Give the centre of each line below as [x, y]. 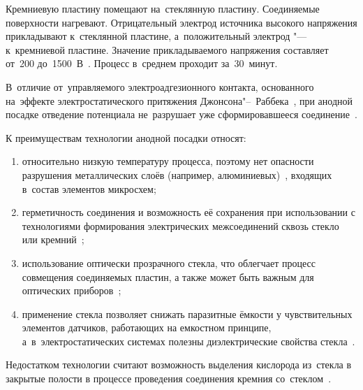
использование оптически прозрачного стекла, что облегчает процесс [169, 262]
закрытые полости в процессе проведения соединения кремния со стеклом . [169, 378]
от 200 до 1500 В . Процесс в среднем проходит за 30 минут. [142, 63]
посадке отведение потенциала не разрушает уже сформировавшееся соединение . [181, 114]
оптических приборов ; [72, 290]
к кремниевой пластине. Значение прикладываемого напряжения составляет [167, 49]
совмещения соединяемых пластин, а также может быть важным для [168, 276]
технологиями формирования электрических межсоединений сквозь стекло [180, 225]
